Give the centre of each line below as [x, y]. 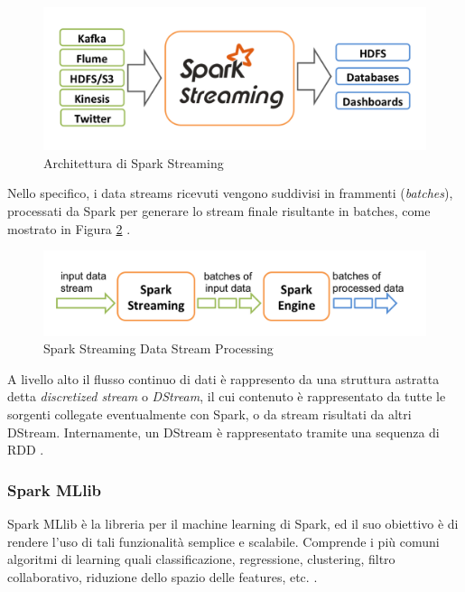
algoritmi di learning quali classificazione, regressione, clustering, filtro [201, 559]
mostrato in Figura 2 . [69, 228]
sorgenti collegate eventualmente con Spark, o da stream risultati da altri [209, 413]
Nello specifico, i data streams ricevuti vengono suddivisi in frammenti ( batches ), [230, 193]
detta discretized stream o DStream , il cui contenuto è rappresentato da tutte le [227, 396]
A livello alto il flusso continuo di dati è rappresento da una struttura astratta [223, 378]
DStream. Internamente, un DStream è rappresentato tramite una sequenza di [223, 432]
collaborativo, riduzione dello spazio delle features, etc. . [163, 576]
